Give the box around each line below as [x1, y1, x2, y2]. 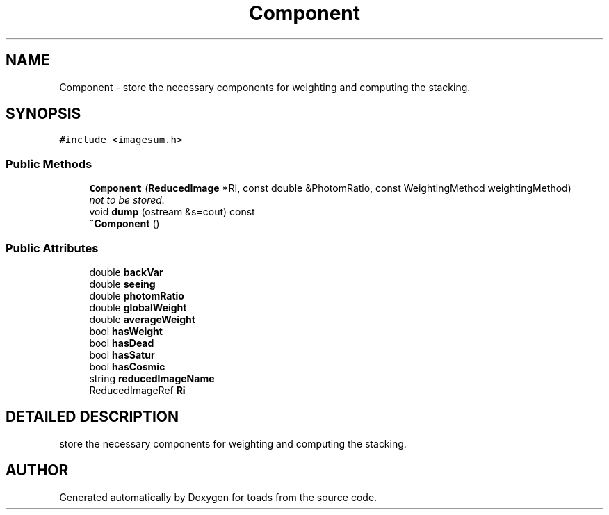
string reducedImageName [89, 372, 215, 384]
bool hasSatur [89, 348, 155, 361]
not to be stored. [89, 194, 165, 206]
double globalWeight [89, 301, 187, 313]
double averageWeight [89, 313, 195, 325]
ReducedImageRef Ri [89, 384, 186, 396]
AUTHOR [6, 461, 69, 480]
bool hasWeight [89, 325, 163, 337]
